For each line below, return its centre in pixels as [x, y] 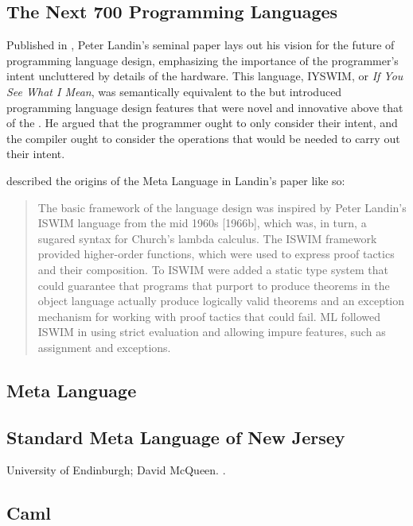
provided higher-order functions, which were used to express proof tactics [216, 254]
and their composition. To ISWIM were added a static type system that [213, 269]
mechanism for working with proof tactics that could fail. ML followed [209, 316]
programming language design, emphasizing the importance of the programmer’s [203, 60]
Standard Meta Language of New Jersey [176, 437]
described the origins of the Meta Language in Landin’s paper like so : [176, 180]
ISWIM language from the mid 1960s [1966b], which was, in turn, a [202, 223]
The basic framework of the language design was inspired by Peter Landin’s [222, 207]
